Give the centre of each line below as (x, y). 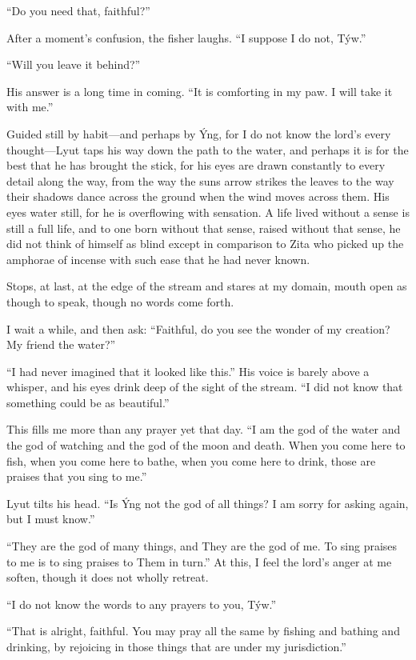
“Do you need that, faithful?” (78, 10)
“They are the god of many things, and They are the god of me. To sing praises (202, 546)
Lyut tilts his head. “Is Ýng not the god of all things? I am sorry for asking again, (208, 503)
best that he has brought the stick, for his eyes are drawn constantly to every (196, 165)
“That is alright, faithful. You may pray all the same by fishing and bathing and (203, 631)
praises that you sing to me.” (77, 476)
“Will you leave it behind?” (74, 64)
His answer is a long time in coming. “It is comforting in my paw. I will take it (200, 91)
